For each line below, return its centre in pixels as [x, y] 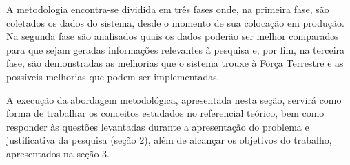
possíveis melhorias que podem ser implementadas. [113, 76]
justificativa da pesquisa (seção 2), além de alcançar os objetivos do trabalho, [169, 140]
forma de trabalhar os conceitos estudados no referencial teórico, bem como [165, 113]
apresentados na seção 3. [58, 153]
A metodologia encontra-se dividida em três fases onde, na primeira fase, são [168, 9]
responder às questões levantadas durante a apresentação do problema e [158, 126]
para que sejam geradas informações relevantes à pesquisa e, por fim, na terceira [176, 49]
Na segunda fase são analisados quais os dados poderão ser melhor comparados [173, 36]
